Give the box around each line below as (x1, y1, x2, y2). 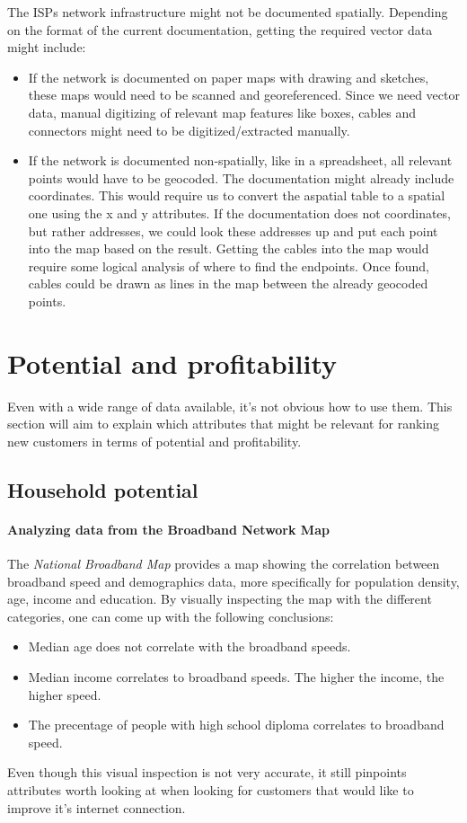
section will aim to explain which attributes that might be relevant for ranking (7, 414, 439, 433)
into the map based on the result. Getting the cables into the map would (28, 239, 429, 258)
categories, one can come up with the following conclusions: (7, 606, 334, 625)
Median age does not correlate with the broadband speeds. (28, 637, 351, 656)
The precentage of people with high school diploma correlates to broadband (28, 715, 445, 734)
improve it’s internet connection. (7, 798, 186, 817)
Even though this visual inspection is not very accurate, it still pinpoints (7, 763, 407, 782)
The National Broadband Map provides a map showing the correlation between (7, 553, 440, 572)
